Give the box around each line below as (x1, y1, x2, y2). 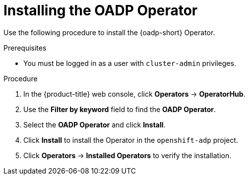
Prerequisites (3, 43, 47, 52)
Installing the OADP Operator (3, 2, 198, 19)
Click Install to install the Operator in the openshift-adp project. (23, 135, 238, 144)
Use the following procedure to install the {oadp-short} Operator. (3, 28, 215, 37)
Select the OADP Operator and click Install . (23, 120, 166, 129)
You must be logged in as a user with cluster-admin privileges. (23, 59, 236, 67)
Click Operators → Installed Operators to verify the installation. (23, 151, 232, 160)
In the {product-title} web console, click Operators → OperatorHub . (23, 89, 246, 98)
